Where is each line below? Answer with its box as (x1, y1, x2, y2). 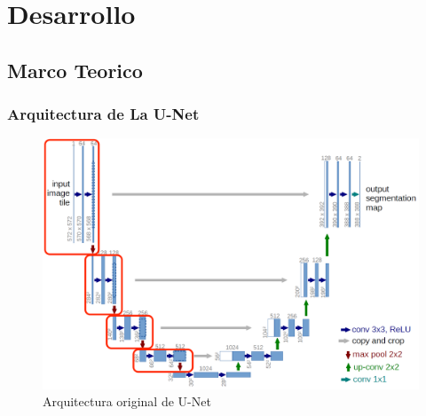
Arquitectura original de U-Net (43, 392, 211, 411)
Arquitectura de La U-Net (7, 103, 200, 125)
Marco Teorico (7, 56, 143, 83)
